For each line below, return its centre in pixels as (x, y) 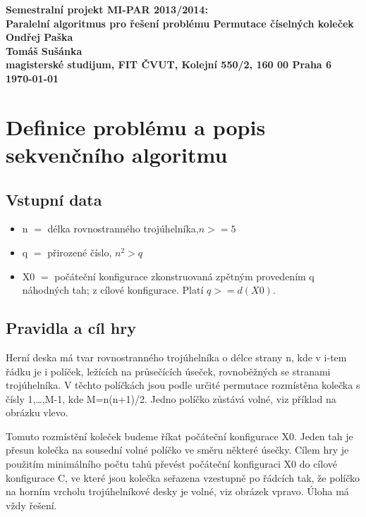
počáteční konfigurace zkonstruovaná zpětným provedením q (184, 276)
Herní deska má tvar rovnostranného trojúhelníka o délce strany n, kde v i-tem (176, 357)
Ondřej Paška (39, 37)
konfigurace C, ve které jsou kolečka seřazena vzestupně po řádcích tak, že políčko (183, 477)
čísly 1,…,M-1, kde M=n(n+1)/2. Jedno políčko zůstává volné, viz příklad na (171, 398)
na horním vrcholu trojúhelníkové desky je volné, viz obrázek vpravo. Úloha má (177, 491)
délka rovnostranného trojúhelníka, (123, 229)
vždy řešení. (31, 505)
